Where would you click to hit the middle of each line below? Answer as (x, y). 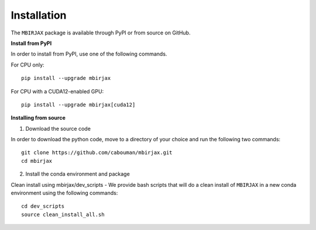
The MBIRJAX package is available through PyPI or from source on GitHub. (101, 33)
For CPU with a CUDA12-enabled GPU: (57, 91)
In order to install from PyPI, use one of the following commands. (89, 54)
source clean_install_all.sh (63, 214)
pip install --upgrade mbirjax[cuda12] (78, 104)
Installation (39, 15)
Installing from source (38, 118)
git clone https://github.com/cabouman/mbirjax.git (97, 153)
